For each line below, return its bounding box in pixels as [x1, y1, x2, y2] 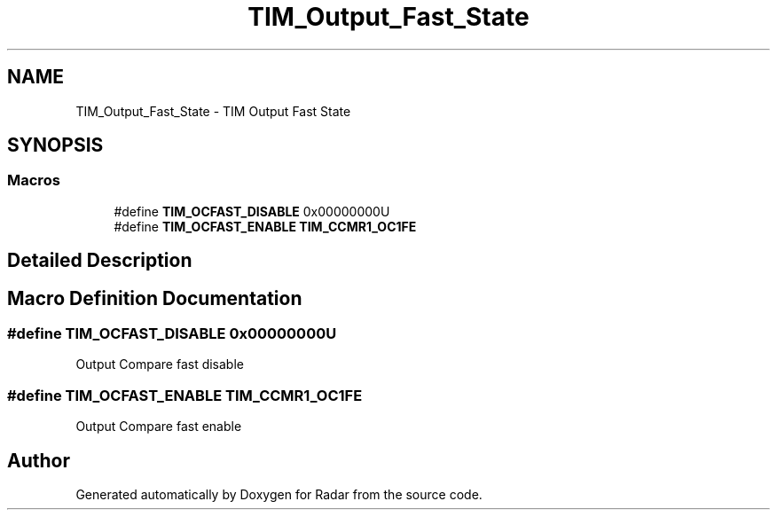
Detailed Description [7, 249, 192, 272]
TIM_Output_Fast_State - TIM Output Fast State [75, 103, 351, 119]
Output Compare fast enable [75, 419, 242, 435]
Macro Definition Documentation [7, 286, 302, 309]
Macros [7, 171, 60, 190]
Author [7, 449, 70, 472]
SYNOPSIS [7, 134, 104, 157]
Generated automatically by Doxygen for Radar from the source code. [75, 487, 483, 503]
